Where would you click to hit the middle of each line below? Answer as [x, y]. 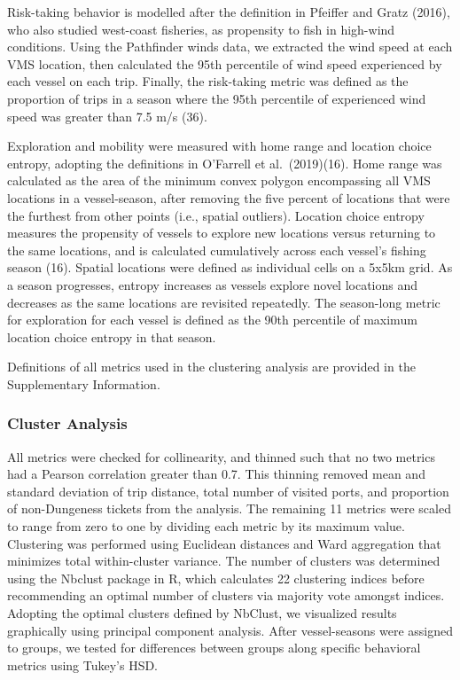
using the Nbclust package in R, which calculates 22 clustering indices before [216, 578]
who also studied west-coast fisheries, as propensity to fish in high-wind [201, 29]
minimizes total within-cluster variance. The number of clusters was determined [224, 561]
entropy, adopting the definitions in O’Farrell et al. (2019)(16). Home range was [225, 163]
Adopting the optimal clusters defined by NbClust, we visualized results [202, 613]
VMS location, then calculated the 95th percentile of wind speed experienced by [225, 63]
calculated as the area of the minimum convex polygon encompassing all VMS [219, 180]
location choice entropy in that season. [112, 336]
